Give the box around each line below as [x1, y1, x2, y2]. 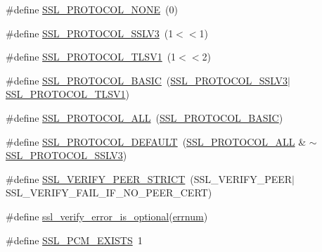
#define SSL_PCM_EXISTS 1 [6, 232, 143, 247]
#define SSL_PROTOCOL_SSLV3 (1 [6, 25, 174, 40]
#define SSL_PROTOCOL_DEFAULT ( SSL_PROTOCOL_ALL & [6, 134, 307, 149]
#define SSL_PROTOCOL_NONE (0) [6, 2, 178, 16]
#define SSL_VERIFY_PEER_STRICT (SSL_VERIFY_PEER [6, 171, 292, 186]
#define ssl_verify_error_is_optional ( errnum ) [6, 208, 208, 223]
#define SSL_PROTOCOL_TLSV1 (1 [6, 49, 176, 64]
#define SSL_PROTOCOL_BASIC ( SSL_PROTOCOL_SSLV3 [6, 73, 288, 87]
